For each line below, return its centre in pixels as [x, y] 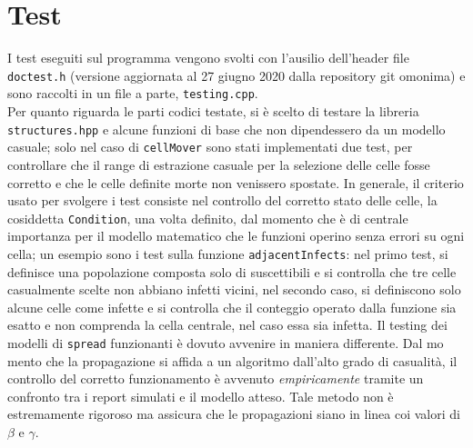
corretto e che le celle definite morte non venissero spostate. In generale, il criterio [236, 182]
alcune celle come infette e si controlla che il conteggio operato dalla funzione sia [232, 307]
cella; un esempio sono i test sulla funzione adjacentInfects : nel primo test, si [228, 253]
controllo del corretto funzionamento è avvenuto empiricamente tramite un [216, 378]
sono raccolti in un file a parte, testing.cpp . [133, 93]
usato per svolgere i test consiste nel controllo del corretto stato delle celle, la [222, 200]
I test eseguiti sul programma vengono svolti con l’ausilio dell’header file [208, 58]
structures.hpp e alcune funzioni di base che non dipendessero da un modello [226, 129]
